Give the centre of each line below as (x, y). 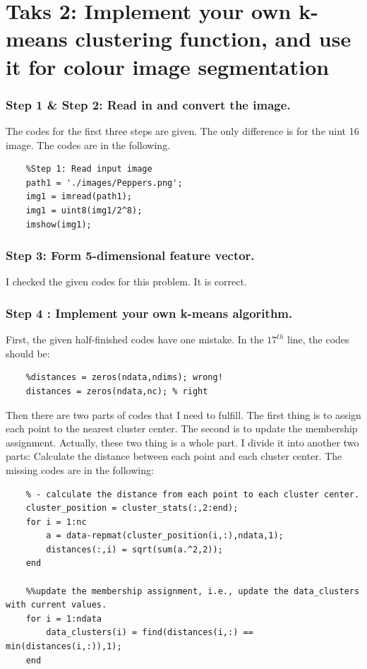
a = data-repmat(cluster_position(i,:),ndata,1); (165, 536)
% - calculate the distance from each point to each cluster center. (193, 494)
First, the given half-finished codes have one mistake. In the (135, 339)
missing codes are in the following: (80, 469)
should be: (28, 353)
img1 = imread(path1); (79, 197)
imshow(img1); (59, 224)
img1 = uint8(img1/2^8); (84, 210)
